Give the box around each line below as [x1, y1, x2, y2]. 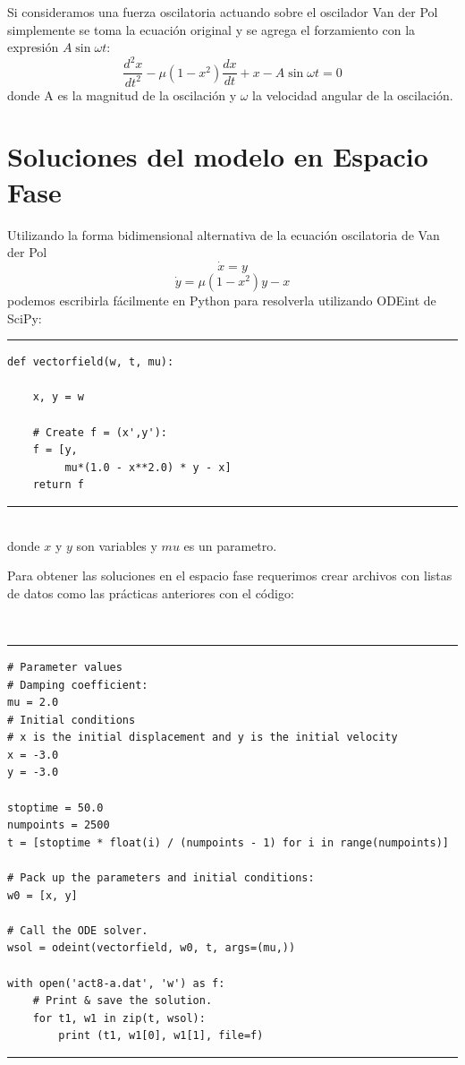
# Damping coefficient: [7, 678, 148, 691]
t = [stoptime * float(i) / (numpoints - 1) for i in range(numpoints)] [7, 836, 449, 849]
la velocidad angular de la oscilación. [252, 85, 453, 104]
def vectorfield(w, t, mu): [7, 356, 174, 369]
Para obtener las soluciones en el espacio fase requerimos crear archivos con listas [7, 566, 452, 585]
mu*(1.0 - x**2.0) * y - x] [64, 460, 232, 474]
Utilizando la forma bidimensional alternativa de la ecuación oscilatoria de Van [7, 225, 440, 244]
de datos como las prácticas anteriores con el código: [7, 583, 294, 602]
